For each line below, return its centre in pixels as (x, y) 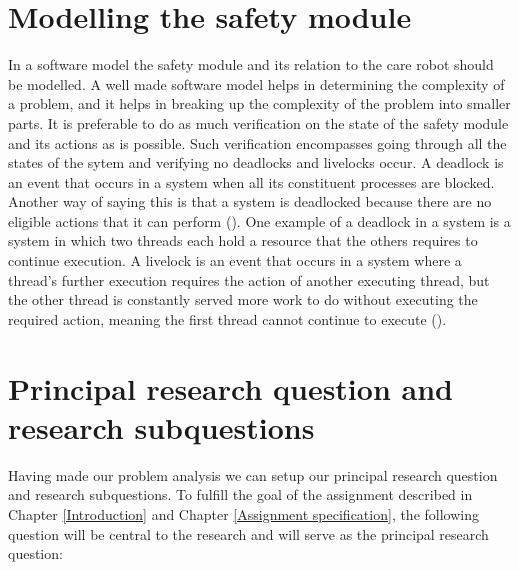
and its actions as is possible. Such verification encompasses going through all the (257, 142)
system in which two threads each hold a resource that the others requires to (243, 240)
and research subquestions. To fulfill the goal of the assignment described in (240, 494)
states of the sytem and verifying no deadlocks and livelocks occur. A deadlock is (256, 162)
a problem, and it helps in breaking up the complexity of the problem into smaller (259, 103)
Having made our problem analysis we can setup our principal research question (253, 474)
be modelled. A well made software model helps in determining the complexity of (256, 83)
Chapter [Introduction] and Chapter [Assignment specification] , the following (243, 513)
